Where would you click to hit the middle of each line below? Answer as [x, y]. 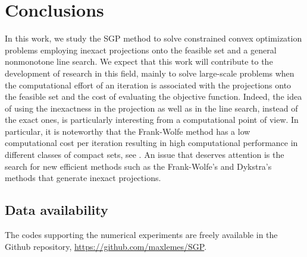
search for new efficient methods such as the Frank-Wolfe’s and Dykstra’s [138, 166]
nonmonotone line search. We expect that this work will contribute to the [139, 61]
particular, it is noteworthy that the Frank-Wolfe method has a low [128, 131]
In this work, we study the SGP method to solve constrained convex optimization [153, 38]
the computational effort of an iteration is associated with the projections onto [148, 85]
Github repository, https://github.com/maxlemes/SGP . [106, 246]
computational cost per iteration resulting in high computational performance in [151, 143]
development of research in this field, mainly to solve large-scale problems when [150, 73]
